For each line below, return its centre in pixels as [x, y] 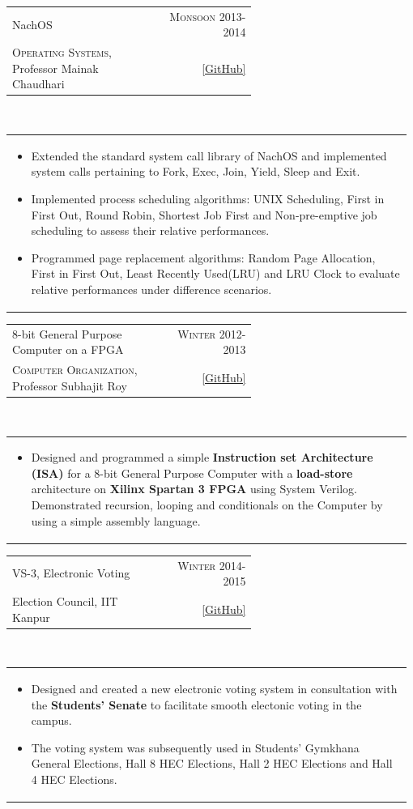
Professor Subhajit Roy [70, 385]
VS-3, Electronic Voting [71, 573]
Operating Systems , [62, 52]
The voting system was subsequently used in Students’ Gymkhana [195, 747]
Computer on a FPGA [68, 349]
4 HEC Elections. [74, 779]
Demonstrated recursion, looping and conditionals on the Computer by [207, 505]
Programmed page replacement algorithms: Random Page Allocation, [203, 257]
